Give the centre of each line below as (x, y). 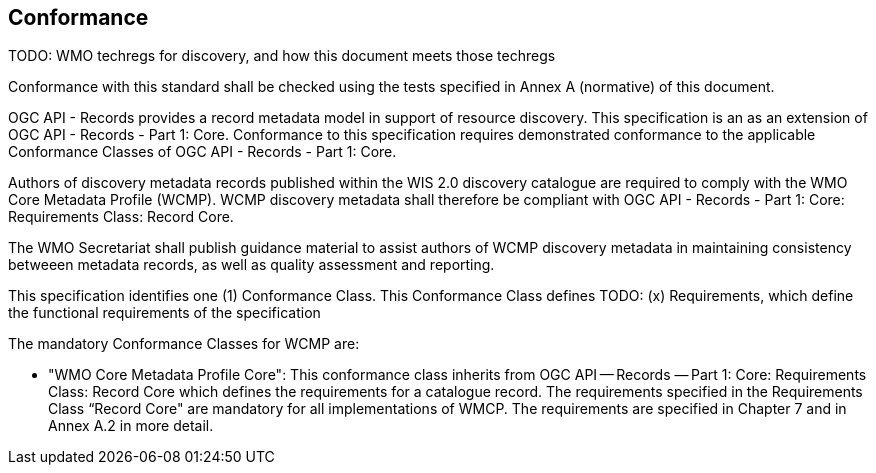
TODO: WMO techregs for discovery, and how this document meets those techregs (282, 56)
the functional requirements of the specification (164, 313)
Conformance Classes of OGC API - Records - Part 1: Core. (202, 152)
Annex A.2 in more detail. (131, 426)
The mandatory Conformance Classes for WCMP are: (184, 344)
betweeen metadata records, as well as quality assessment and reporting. (251, 265)
